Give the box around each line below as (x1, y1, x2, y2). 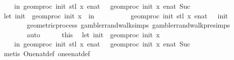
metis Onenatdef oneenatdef (3, 48, 90, 58)
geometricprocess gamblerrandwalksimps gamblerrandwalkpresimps (26, 20, 230, 30)
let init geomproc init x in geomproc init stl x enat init (3, 10, 228, 20)
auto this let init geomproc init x (26, 29, 160, 39)
